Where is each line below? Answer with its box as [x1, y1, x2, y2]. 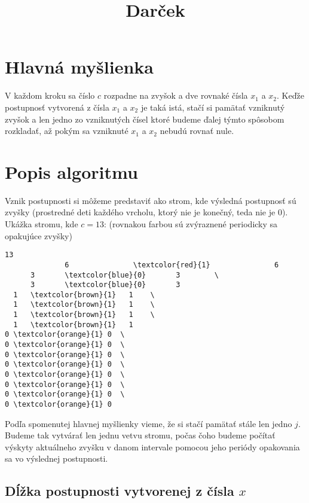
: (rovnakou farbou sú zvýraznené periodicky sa [104, 218, 278, 230]
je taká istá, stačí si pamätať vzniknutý [140, 100, 285, 113]
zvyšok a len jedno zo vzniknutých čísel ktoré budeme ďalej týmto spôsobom [5, 112, 284, 125]
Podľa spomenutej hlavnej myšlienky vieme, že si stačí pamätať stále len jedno [5, 417, 292, 429]
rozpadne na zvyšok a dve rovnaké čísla [103, 89, 248, 102]
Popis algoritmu [5, 159, 138, 184]
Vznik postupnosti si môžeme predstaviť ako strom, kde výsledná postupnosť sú [5, 194, 296, 206]
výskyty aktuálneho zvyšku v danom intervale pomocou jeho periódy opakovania [5, 440, 300, 453]
